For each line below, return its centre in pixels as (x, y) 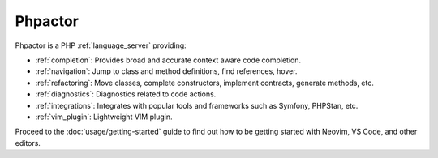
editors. (28, 143)
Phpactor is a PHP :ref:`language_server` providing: (101, 45)
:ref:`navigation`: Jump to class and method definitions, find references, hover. (166, 71)
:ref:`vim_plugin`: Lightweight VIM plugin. (104, 117)
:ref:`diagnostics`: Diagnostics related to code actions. (126, 94)
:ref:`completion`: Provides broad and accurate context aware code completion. (168, 60)
